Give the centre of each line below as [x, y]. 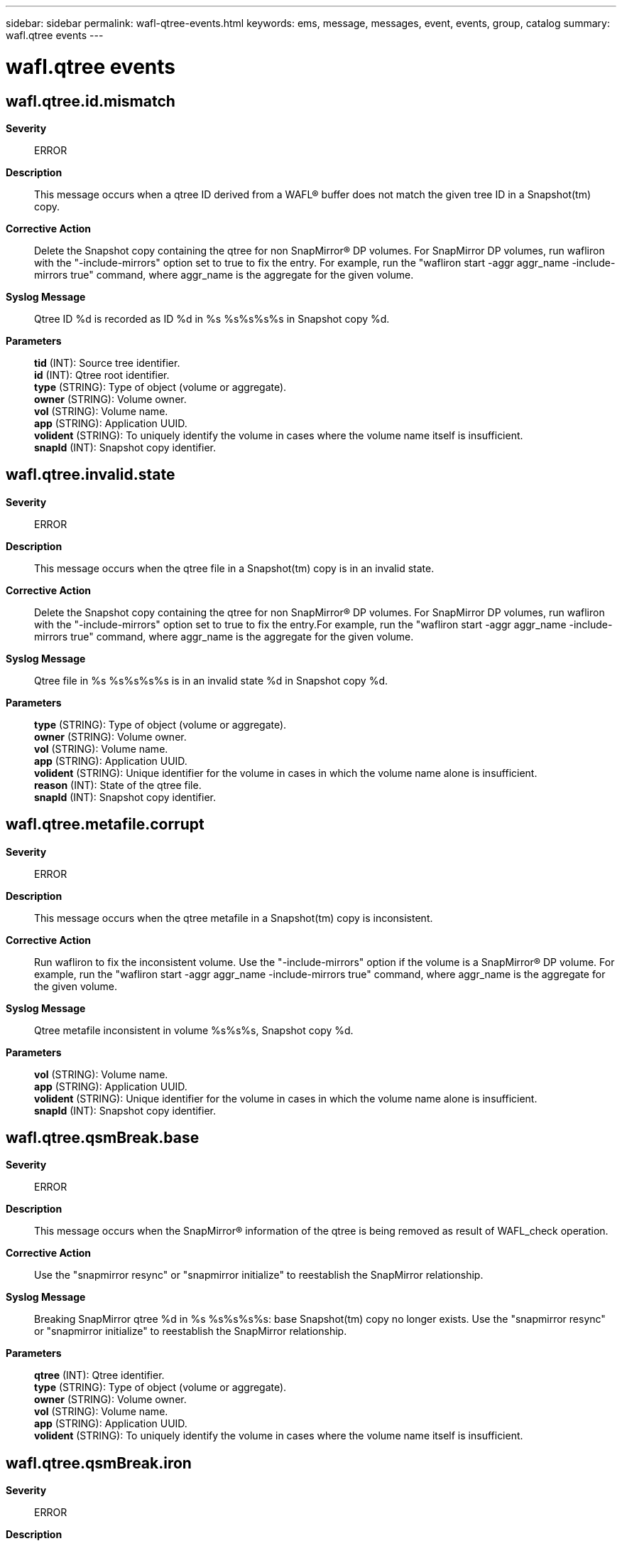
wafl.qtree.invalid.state [91, 475]
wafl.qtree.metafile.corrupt [105, 825]
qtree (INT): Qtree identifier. [99, 1375]
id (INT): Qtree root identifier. [102, 375]
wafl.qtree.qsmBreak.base [103, 1138]
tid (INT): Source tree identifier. [107, 363]
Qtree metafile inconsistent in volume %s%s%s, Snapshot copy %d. [194, 1030]
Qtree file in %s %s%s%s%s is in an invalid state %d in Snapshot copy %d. [211, 680]
